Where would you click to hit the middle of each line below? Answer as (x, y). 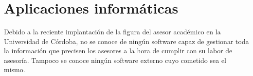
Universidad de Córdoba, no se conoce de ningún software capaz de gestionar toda (126, 41)
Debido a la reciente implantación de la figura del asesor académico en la (112, 31)
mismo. (15, 69)
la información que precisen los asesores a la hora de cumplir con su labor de (118, 51)
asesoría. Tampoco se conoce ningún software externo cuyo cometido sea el (115, 60)
